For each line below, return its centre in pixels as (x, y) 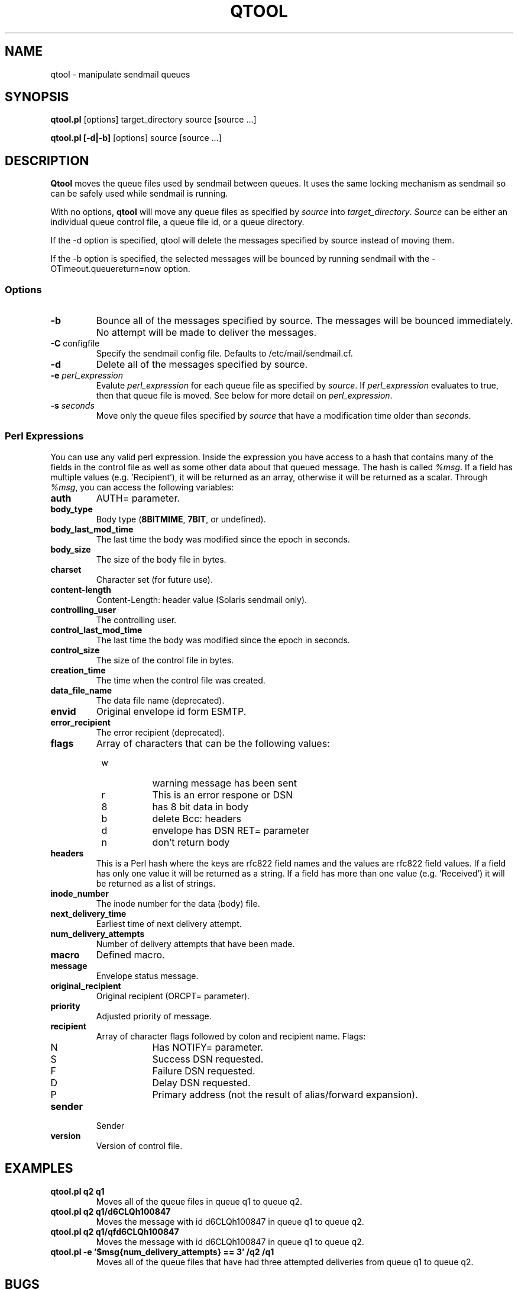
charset (66, 569)
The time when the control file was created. (181, 680)
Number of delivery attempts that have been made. (195, 944)
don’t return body (191, 842)
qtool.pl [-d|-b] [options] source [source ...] (136, 138)
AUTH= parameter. (138, 498)
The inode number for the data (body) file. (178, 903)
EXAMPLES (39, 1169)
